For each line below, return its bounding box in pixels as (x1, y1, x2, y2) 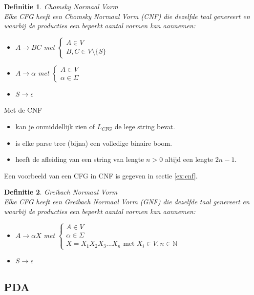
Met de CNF (4, 105, 42, 115)
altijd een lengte (165, 154, 213, 164)
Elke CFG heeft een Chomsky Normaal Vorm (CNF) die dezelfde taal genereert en (4, 11, 250, 21)
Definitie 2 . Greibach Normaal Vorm (4, 187, 118, 197)
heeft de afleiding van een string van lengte (15, 154, 144, 164)
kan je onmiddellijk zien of (15, 121, 95, 131)
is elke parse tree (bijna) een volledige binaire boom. (15, 138, 172, 148)
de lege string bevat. (114, 121, 175, 131)
